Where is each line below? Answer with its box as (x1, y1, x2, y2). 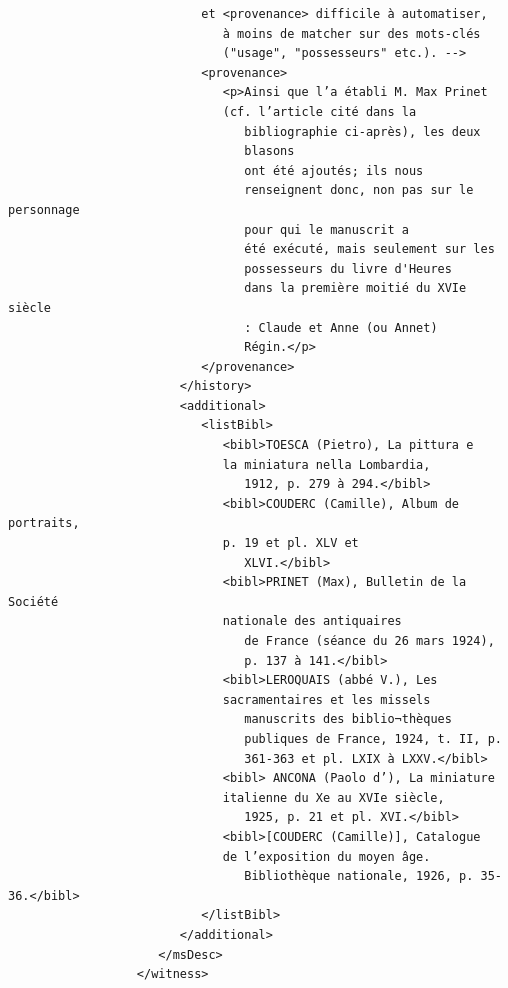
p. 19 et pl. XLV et (222, 536, 359, 551)
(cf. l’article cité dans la (222, 104, 417, 119)
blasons (244, 144, 295, 159)
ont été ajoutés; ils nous (244, 163, 424, 178)
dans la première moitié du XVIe (244, 281, 467, 296)
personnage (8, 202, 80, 217)
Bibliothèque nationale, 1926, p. (244, 869, 474, 884)
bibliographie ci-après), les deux (244, 124, 481, 139)
